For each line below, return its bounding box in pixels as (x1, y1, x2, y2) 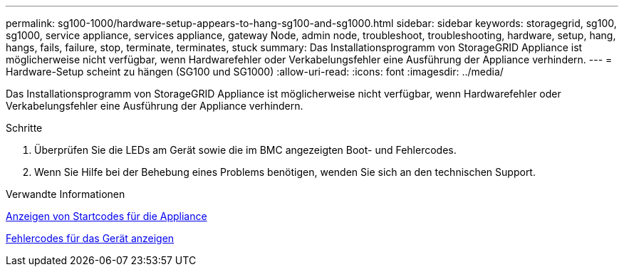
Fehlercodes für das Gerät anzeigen (6, 232, 175, 244)
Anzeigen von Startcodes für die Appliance (6, 210, 207, 222)
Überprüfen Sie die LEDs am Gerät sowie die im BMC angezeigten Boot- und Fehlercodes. (34, 144, 457, 156)
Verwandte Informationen (6, 188, 125, 200)
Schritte (6, 122, 43, 134)
